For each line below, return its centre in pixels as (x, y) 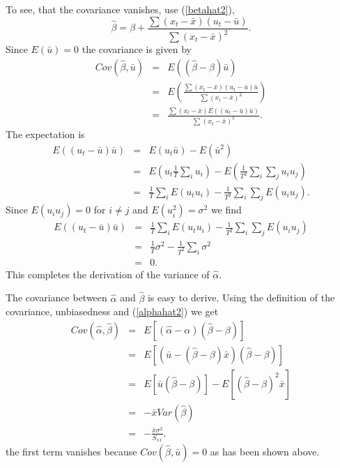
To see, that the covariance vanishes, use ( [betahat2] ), (120, 9)
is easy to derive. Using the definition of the (241, 297)
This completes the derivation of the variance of (108, 274)
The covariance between (56, 297)
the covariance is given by (137, 49)
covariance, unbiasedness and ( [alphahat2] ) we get (112, 311)
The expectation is (45, 134)
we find (226, 210)
